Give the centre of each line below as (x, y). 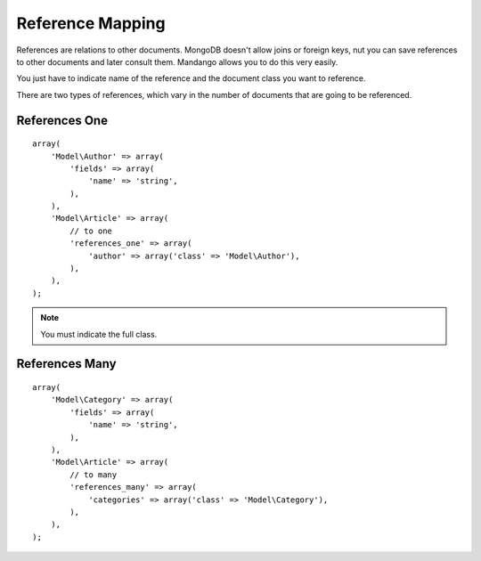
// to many (94, 475)
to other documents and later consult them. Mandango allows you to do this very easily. (177, 61)
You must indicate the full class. (99, 334)
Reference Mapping (91, 23)
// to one (91, 231)
